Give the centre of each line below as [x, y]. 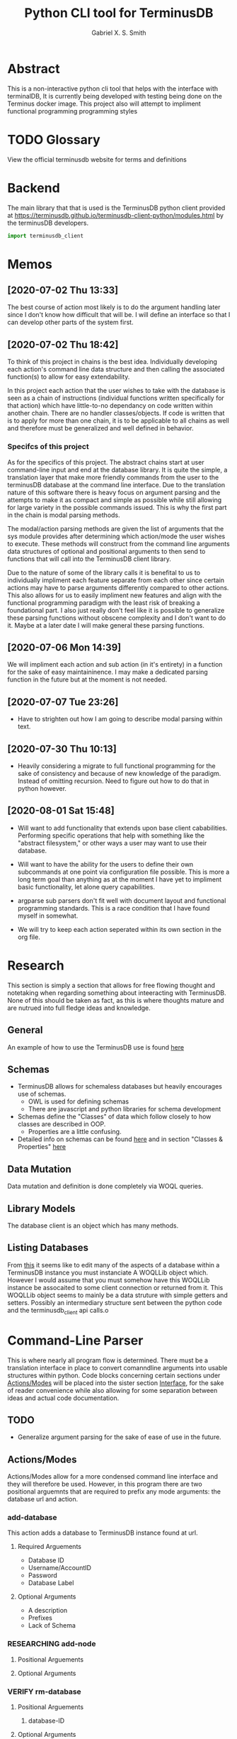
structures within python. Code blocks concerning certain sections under [114, 1375]
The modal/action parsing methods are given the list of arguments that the [116, 528]
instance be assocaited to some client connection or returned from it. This [115, 1287]
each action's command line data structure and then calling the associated [116, 370]
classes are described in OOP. [62, 1124]
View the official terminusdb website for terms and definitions [97, 159]
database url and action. [43, 1499]
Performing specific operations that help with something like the [111, 835]
